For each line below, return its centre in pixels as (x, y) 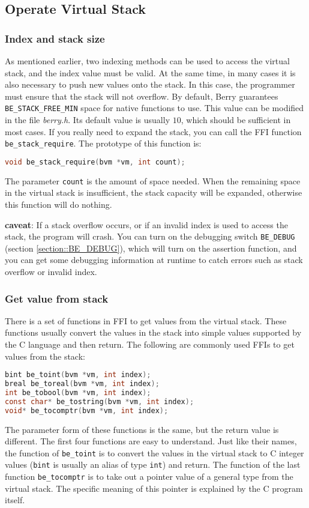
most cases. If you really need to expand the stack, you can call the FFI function (153, 131)
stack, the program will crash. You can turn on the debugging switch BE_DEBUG (150, 236)
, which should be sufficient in (236, 120)
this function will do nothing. (58, 204)
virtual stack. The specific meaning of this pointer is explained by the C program (154, 488)
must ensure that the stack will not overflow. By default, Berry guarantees (142, 96)
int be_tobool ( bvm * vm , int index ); (78, 392)
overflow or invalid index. (51, 272)
